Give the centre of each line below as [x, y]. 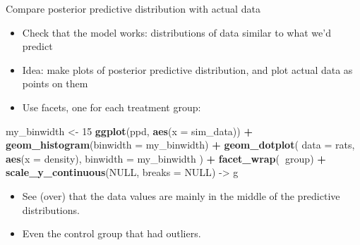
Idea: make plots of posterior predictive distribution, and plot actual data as [187, 69]
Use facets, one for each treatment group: [112, 107]
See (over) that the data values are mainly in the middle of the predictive [181, 195]
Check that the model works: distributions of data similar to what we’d [176, 32]
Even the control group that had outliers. [112, 233]
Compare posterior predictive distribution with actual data [133, 8]
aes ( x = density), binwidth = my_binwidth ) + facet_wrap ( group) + [166, 158]
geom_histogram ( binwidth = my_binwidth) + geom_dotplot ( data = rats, [180, 145]
